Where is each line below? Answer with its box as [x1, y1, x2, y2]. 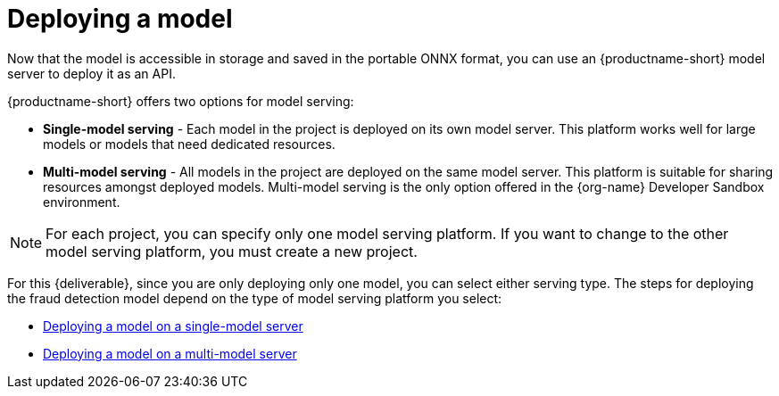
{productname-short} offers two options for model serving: [7, 93, 354, 109]
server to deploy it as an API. [7, 65, 176, 81]
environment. [43, 194, 120, 210]
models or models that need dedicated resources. [43, 136, 336, 152]
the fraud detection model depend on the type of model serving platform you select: [7, 290, 502, 306]
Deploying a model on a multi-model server [43, 345, 297, 361]
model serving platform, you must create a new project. [46, 242, 418, 260]
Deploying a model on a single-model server [43, 318, 303, 334]
